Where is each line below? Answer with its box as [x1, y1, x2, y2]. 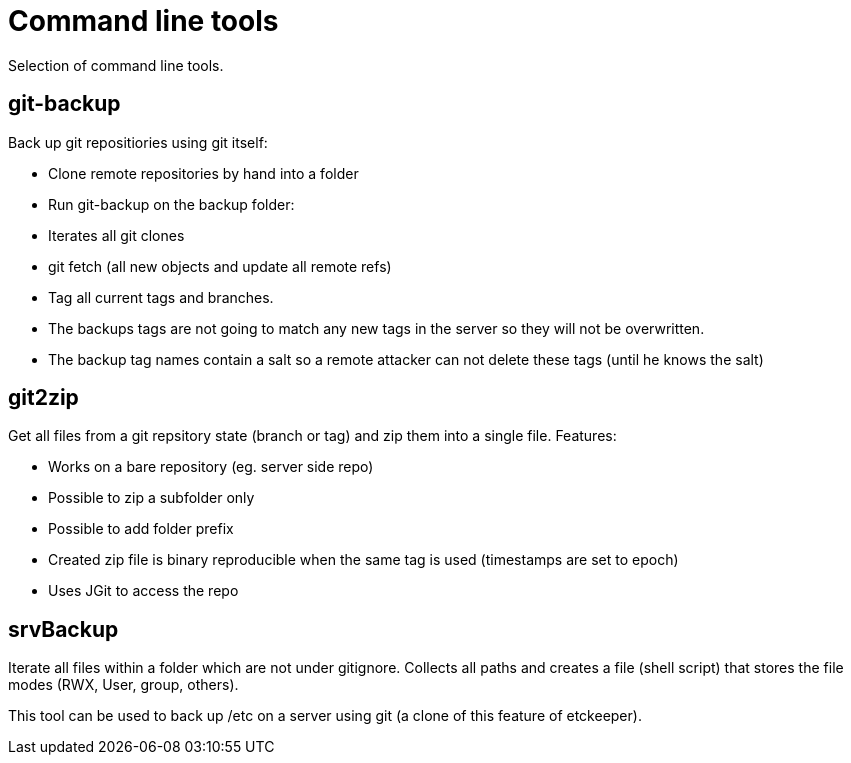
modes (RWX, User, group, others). [8, 676, 239, 694]
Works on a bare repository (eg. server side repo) [48, 458, 374, 476]
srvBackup [8, 616, 119, 642]
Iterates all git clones [48, 226, 185, 244]
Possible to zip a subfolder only [48, 489, 255, 507]
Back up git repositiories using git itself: [8, 133, 268, 151]
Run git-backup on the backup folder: [48, 195, 295, 213]
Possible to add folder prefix [48, 520, 234, 538]
